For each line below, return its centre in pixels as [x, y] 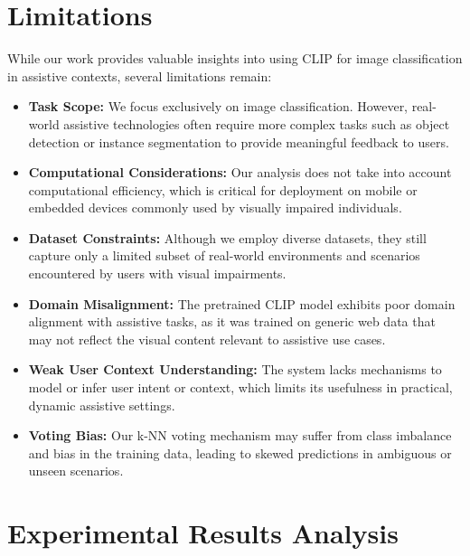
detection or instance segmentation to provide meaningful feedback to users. [239, 141]
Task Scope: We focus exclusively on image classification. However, [218, 106]
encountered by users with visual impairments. [157, 273]
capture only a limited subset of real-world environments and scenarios [224, 255]
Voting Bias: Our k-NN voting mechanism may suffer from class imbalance [240, 435]
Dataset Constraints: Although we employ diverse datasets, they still [227, 237]
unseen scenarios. [76, 471]
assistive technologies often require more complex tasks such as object [257, 123]
